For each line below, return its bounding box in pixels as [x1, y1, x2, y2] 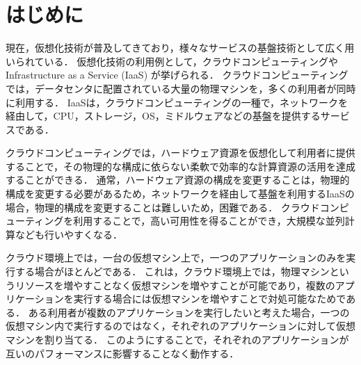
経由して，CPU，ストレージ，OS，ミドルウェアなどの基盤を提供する [6, 108, 321, 123]
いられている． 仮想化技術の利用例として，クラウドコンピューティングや [6, 54, 338, 68]
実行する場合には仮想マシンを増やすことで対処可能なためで [73, 291, 346, 306]
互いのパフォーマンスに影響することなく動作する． [6, 346, 239, 360]
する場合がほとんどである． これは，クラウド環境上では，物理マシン [15, 264, 330, 279]
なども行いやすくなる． [15, 227, 122, 241]
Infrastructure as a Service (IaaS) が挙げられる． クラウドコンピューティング [6, 67, 348, 82]
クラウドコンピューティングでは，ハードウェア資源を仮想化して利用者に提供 [6, 145, 355, 160]
